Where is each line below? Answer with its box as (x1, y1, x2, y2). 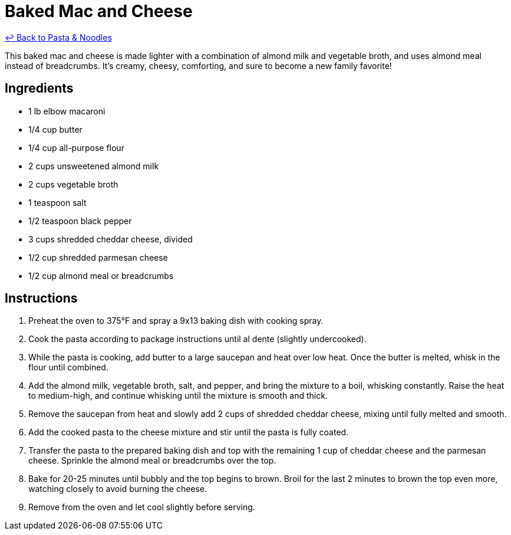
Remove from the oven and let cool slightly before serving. (28, 502, 255, 513)
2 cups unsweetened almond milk (28, 160, 159, 171)
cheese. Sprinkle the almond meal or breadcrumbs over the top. (28, 455, 276, 466)
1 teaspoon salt (28, 197, 87, 208)
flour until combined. (28, 362, 108, 373)
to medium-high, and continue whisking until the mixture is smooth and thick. (28, 390, 328, 401)
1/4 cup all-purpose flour (28, 142, 124, 153)
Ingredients (5, 81, 74, 96)
